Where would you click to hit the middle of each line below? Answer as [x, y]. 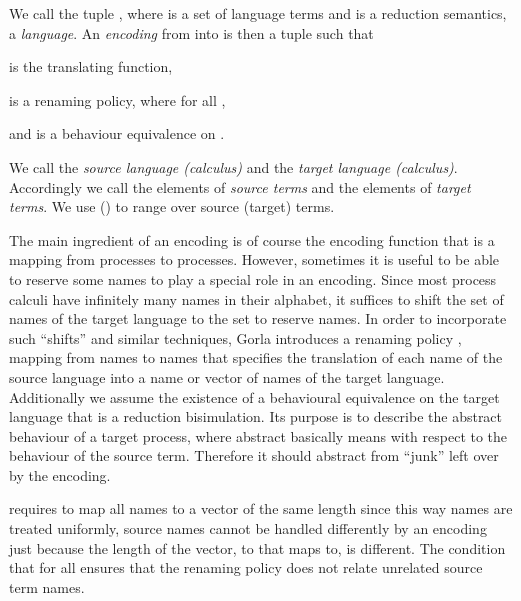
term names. [47, 586]
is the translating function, [91, 66]
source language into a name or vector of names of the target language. [227, 376]
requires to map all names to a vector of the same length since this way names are [261, 508]
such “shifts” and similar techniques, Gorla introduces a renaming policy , [235, 337]
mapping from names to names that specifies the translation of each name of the [256, 357]
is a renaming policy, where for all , [117, 99]
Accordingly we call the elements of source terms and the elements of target [240, 186]
